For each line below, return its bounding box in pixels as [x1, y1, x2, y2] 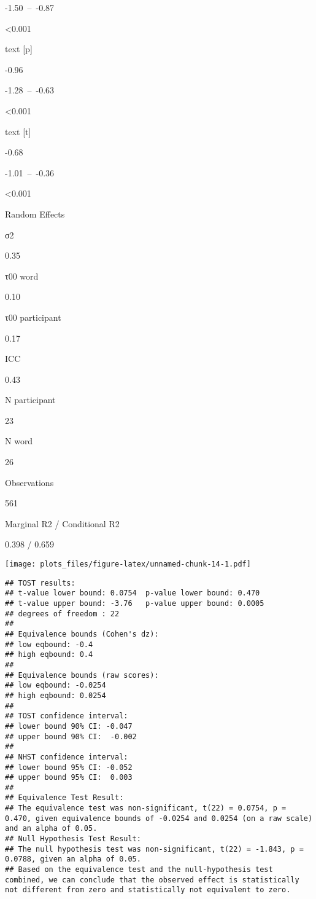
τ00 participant [5, 310, 61, 323]
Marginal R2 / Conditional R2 [5, 517, 120, 530]
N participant [5, 393, 56, 406]
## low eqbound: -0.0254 [5, 681, 106, 690]
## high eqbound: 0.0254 [5, 691, 106, 700]
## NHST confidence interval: [5, 752, 128, 761]
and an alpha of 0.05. [5, 824, 98, 833]
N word [5, 434, 33, 447]
